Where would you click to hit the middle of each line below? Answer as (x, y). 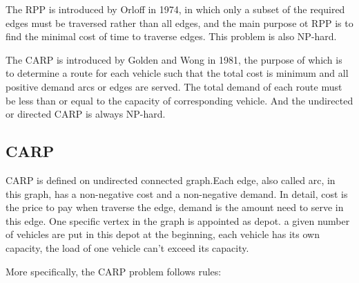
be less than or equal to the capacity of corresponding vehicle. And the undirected (179, 100)
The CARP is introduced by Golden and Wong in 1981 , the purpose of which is (174, 59)
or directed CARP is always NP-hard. (86, 114)
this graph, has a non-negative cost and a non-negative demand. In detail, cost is (177, 193)
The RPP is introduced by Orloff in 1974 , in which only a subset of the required (175, 9)
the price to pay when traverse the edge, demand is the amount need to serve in (175, 207)
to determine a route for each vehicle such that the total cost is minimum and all (177, 73)
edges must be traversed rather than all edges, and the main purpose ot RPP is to (179, 22)
